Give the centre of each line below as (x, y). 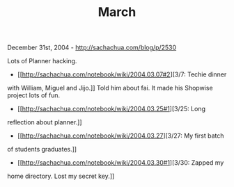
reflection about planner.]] (45, 122)
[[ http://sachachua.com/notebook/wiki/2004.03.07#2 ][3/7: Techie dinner (122, 74)
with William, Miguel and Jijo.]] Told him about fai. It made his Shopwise (110, 88)
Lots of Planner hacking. (42, 61)
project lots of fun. (34, 95)
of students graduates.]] (42, 149)
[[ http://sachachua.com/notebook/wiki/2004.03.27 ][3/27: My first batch (120, 136)
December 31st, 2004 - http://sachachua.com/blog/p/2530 (92, 48)
